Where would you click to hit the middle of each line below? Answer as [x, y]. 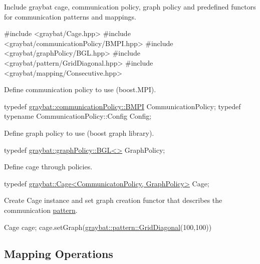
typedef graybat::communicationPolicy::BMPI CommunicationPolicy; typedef [122, 106]
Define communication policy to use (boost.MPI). [80, 89]
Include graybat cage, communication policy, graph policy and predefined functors [130, 7]
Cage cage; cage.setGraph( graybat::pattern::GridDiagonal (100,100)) [108, 227]
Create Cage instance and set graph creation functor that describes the [113, 200]
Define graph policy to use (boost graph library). [79, 133]
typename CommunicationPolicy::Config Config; [78, 116]
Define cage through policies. [48, 167]
